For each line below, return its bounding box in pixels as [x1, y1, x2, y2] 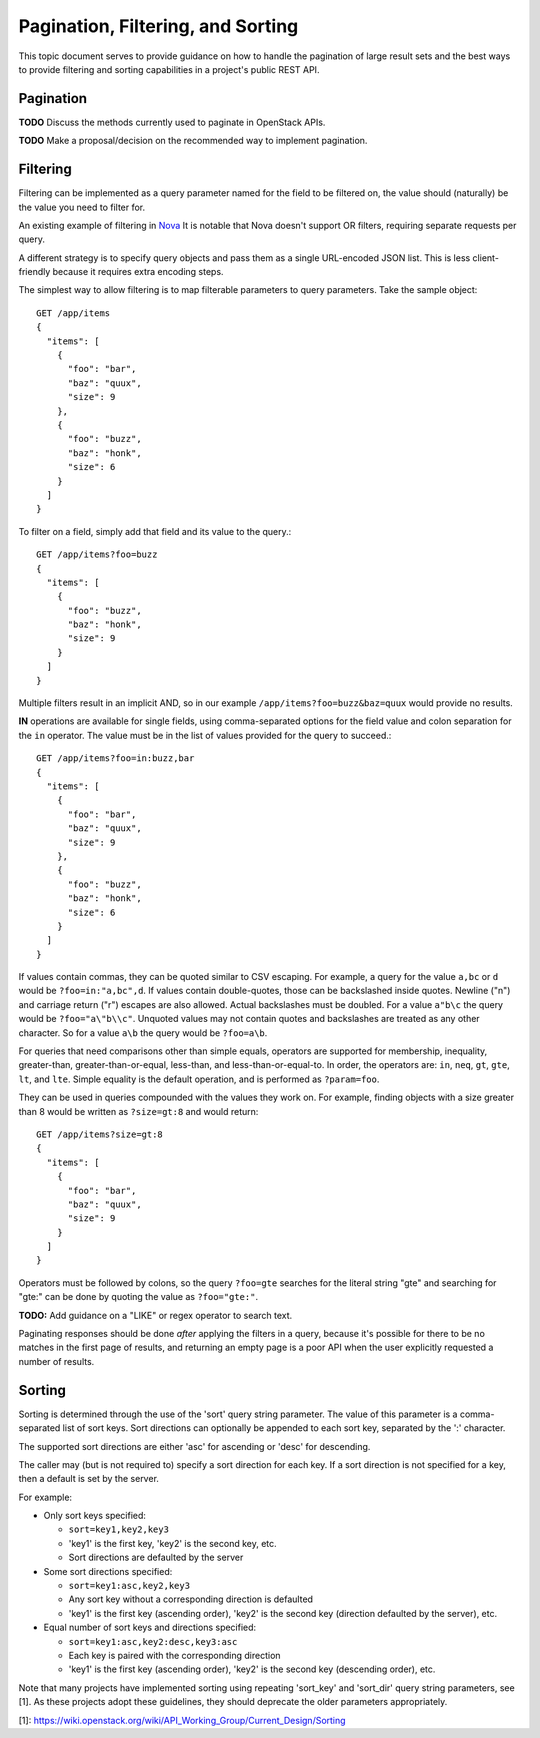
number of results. [18, 1355, 95, 1367]
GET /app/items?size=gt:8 [36, 1128, 164, 1140]
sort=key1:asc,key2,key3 [68, 1580, 190, 1592]
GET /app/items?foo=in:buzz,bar [36, 753, 195, 764]
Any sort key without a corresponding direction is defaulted [68, 1593, 314, 1605]
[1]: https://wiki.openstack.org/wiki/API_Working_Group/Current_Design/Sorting [18, 1714, 346, 1726]
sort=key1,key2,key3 [68, 1524, 170, 1535]
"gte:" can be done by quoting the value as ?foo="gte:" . [18, 1291, 259, 1303]
